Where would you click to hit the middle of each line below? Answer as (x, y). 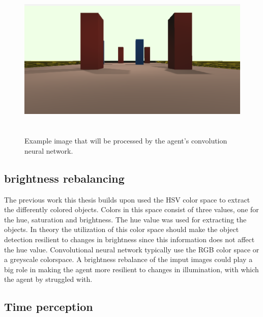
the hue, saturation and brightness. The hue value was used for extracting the (125, 219)
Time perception (49, 307)
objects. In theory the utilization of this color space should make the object (122, 229)
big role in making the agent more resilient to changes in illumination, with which (131, 269)
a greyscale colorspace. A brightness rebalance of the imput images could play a (128, 259)
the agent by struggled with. (48, 279)
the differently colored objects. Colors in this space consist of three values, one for (131, 209)
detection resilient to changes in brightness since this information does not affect (129, 239)
